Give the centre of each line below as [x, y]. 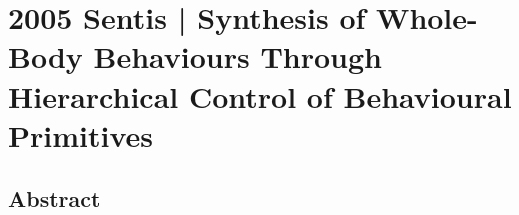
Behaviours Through [237, 56]
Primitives [80, 134]
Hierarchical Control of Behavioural [260, 95]
